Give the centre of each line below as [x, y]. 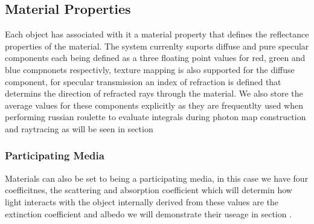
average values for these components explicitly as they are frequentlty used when [154, 105]
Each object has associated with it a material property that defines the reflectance [157, 34]
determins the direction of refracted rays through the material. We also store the [154, 93]
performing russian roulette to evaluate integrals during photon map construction [155, 117]
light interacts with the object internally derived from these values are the [142, 201]
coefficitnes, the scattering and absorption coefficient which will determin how [149, 190]
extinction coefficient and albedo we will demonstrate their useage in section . [149, 213]
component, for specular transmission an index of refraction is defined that [143, 81]
